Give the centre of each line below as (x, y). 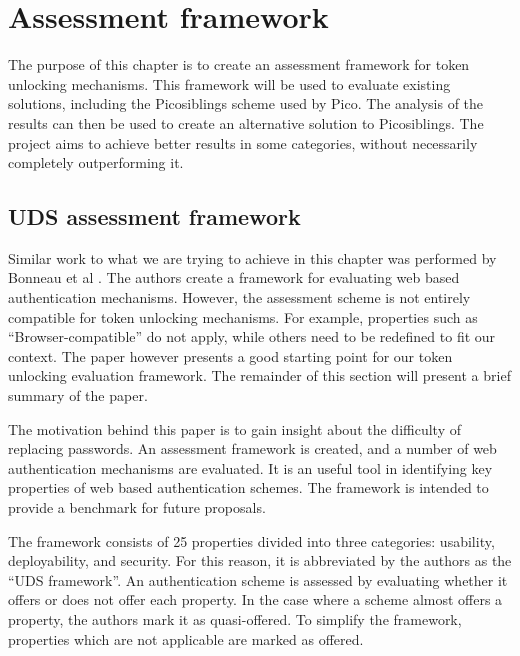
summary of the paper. (78, 395)
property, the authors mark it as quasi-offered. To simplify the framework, (235, 618)
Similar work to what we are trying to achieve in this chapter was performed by (252, 257)
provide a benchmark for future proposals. (137, 507)
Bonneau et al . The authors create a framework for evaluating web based (234, 277)
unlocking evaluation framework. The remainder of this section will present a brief (259, 375)
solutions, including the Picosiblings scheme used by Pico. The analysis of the (246, 103)
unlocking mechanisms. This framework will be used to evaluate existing (229, 83)
